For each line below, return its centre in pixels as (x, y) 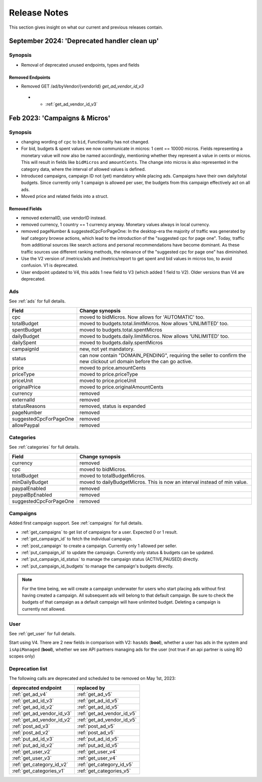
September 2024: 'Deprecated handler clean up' (84, 41)
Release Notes (39, 13)
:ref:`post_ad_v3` (31, 726)
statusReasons (29, 406)
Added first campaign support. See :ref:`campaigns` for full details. (76, 523)
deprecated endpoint (37, 688)
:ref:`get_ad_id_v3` (33, 700)
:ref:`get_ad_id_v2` (33, 707)
